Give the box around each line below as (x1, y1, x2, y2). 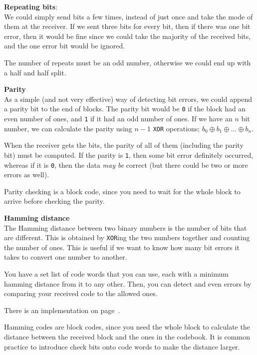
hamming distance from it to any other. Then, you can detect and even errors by (4, 278, 252, 289)
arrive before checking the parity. (4, 196, 105, 206)
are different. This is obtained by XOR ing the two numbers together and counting (4, 232, 250, 243)
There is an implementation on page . (4, 305, 120, 315)
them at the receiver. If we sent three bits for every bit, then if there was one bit (4, 21, 251, 31)
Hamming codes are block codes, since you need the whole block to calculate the (4, 322, 250, 332)
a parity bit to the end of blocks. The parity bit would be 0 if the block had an (4, 103, 246, 114)
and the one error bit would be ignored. (4, 40, 125, 51)
